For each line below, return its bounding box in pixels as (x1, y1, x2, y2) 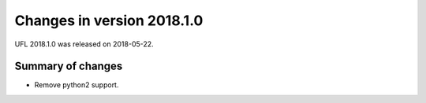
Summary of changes (14, 60, 123, 73)
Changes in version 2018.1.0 (14, 12, 204, 29)
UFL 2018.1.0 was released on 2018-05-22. (14, 39, 154, 49)
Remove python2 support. (34, 80, 119, 90)
